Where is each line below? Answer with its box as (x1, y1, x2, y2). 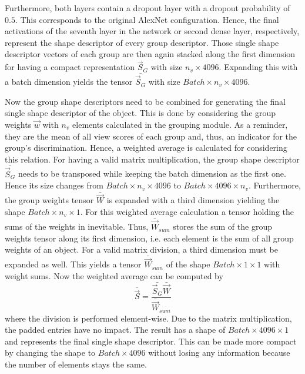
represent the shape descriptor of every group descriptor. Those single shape (5, 36, 279, 48)
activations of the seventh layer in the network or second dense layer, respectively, (5, 25, 300, 37)
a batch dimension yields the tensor (5, 75, 133, 88)
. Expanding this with (219, 61, 298, 73)
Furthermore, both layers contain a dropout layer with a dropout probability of (5, 2, 290, 14)
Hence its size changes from (5, 179, 103, 191)
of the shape (166, 258, 210, 270)
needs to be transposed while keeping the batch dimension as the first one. (18, 167, 286, 180)
